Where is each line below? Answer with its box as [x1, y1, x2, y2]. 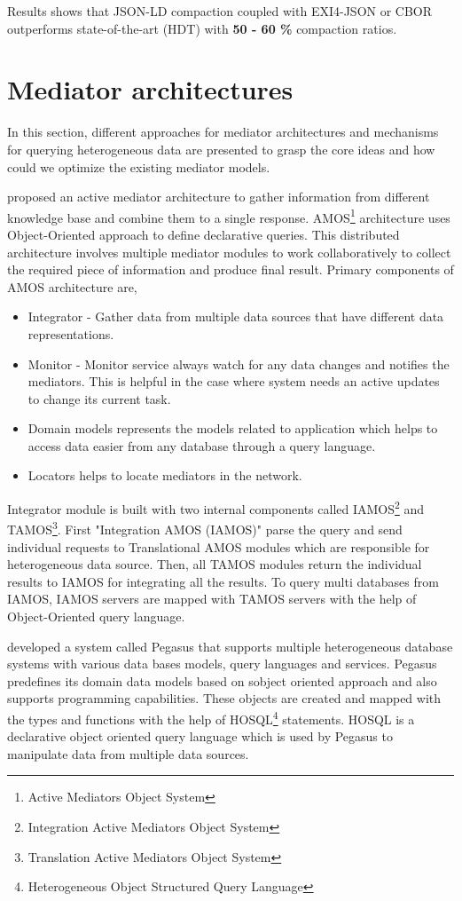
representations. [27, 324, 114, 343]
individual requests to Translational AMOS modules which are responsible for [7, 537, 430, 556]
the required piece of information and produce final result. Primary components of [7, 260, 454, 279]
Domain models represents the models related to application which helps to [27, 419, 438, 438]
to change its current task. [27, 389, 171, 407]
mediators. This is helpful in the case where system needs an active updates [27, 372, 440, 391]
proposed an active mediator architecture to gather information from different [7, 187, 430, 206]
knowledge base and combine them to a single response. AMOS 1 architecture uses [7, 205, 450, 226]
